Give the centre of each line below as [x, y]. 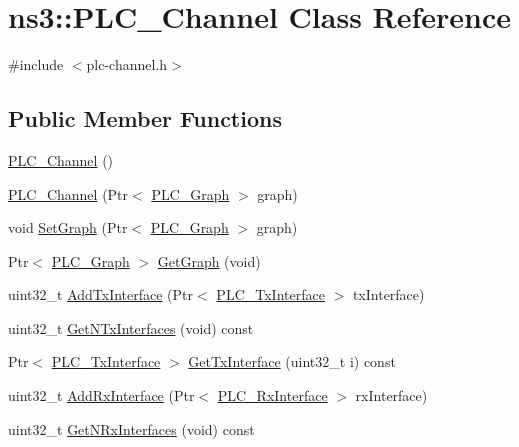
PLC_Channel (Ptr [68, 193]
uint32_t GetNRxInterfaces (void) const [131, 428]
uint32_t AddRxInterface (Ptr [101, 395]
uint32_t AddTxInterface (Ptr [101, 294]
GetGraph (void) [209, 260]
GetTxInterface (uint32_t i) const [292, 361]
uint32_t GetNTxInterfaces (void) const [131, 327]
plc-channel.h [127, 64]
